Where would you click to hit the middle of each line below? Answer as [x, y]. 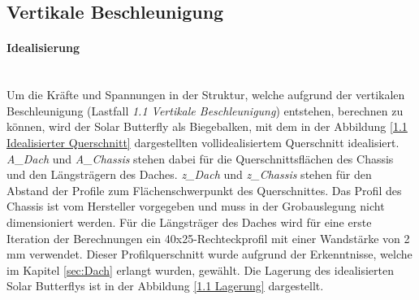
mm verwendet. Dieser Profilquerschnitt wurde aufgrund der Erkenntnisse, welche [209, 254]
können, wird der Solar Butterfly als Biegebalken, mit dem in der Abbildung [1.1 [207, 126]
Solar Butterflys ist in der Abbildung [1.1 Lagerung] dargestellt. [165, 286]
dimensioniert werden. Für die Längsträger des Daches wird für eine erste [189, 222]
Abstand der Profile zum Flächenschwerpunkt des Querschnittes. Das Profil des [204, 190]
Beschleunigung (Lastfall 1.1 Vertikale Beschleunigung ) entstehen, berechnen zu [205, 110]
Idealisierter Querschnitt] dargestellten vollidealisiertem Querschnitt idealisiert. [203, 142]
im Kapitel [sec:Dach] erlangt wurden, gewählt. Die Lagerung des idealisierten [200, 270]
